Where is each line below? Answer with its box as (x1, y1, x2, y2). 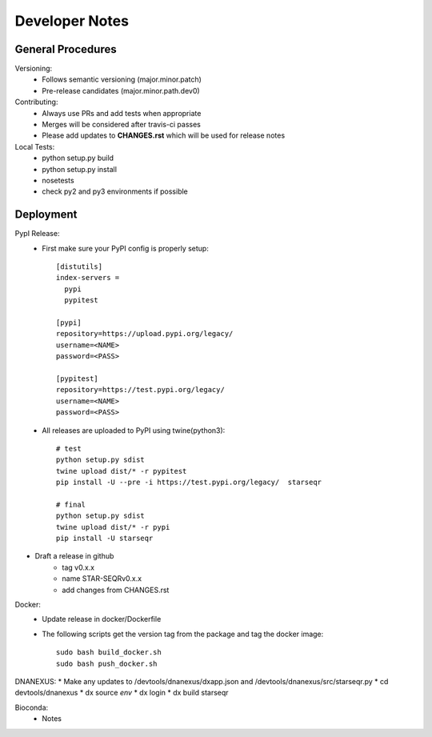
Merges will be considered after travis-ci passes (42, 120, 202, 130)
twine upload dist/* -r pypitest (56, 467, 187, 475)
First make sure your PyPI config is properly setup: (42, 243, 210, 253)
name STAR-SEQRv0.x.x (62, 574, 142, 583)
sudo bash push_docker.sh (56, 659, 158, 668)
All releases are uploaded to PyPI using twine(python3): (42, 425, 226, 435)
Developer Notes (14, 12, 130, 30)
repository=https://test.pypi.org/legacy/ (56, 385, 226, 395)
